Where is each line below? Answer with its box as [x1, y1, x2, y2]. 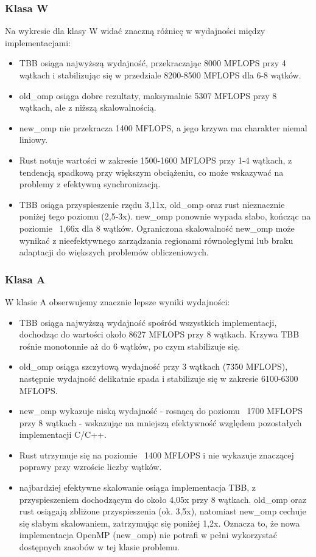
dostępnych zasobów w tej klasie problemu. [19, 541, 180, 553]
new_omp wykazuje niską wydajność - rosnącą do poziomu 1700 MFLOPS [19, 404, 303, 417]
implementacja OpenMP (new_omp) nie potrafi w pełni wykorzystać [19, 528, 277, 541]
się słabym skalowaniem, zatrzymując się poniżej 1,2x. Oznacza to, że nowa [19, 516, 300, 529]
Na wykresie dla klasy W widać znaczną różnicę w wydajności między [5, 24, 265, 37]
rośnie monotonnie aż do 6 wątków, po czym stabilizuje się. [19, 339, 241, 352]
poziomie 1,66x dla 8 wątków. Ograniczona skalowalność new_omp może [19, 221, 295, 234]
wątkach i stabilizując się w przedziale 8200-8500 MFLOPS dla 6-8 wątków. [19, 69, 301, 81]
